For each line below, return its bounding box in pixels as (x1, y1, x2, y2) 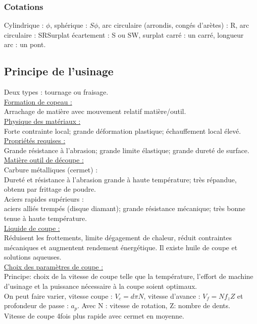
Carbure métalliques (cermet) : (4, 164, 98, 174)
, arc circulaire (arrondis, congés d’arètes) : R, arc (98, 20, 249, 30)
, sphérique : (50, 20, 88, 30)
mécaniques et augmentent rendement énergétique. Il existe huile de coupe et (4, 242, 238, 252)
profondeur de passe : (4, 300, 69, 311)
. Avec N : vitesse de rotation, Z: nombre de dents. (77, 300, 230, 311)
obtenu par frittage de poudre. (4, 184, 96, 194)
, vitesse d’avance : (144, 290, 201, 301)
